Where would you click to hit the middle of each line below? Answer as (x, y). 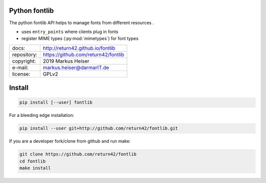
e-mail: (20, 68)
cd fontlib (33, 161)
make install (35, 168)
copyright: (24, 61)
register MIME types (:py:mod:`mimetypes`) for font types (80, 38)
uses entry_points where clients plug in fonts (70, 32)
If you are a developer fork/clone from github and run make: (70, 141)
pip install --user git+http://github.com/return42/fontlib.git (99, 128)
